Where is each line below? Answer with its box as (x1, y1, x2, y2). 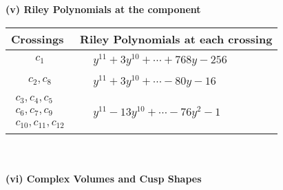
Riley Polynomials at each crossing (80, 30, 273, 47)
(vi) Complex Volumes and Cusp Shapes (6, 171, 202, 185)
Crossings (11, 30, 64, 47)
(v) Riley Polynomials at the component (6, 2, 201, 16)
